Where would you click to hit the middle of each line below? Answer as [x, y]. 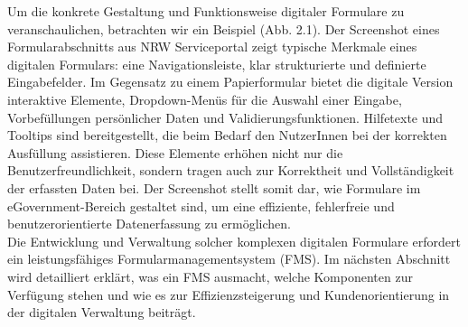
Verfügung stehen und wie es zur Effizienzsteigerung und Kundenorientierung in [229, 294]
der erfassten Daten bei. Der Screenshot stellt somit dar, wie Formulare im [214, 187]
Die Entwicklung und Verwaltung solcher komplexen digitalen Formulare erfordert [234, 241]
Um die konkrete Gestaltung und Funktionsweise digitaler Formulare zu [206, 11]
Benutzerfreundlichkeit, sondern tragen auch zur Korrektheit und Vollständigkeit [231, 170]
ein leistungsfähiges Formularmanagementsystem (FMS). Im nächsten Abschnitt [229, 259]
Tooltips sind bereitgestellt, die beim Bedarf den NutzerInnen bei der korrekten [227, 135]
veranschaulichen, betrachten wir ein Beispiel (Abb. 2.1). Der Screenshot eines [224, 28]
